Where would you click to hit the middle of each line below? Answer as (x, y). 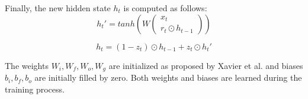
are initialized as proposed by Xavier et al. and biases (206, 65)
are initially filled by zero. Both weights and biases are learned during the (168, 77)
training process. (35, 89)
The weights (27, 65)
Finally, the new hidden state (58, 8)
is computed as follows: (165, 8)
